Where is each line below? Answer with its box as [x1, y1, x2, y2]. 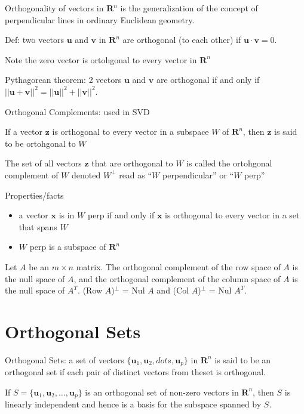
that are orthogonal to [91, 157, 173, 169]
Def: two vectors [5, 33, 65, 46]
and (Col [156, 284, 189, 296]
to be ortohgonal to [5, 137, 76, 149]
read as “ [119, 168, 152, 181]
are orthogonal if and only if [156, 73, 260, 86]
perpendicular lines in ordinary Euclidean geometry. [5, 13, 195, 26]
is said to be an [214, 353, 271, 366]
